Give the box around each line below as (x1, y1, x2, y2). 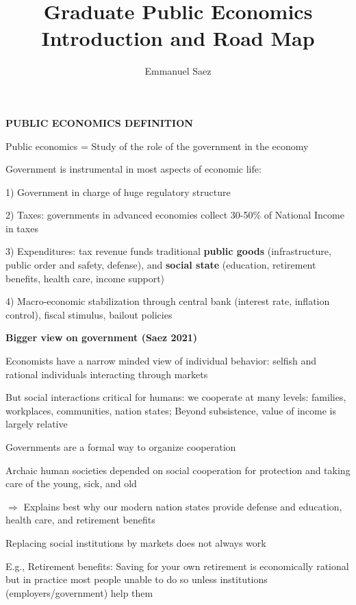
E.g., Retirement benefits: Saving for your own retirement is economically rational (5, 558, 349, 573)
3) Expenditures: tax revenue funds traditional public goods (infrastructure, (5, 244, 331, 258)
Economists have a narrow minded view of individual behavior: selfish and (5, 354, 317, 368)
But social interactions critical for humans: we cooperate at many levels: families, (5, 390, 346, 404)
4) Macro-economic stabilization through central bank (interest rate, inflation (5, 294, 330, 308)
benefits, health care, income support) (5, 271, 165, 285)
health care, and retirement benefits (5, 513, 155, 527)
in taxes (5, 221, 38, 235)
